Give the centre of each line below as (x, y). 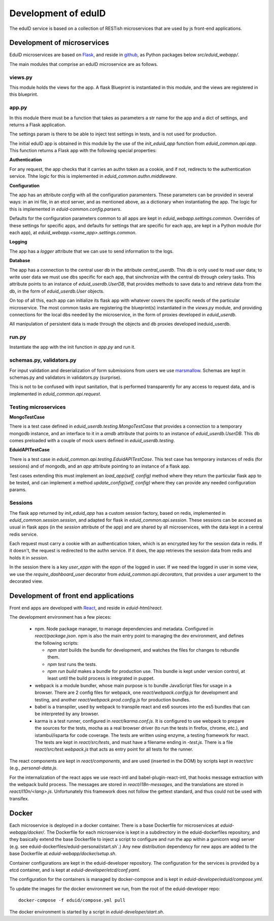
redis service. (24, 534)
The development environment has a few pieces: (60, 617)
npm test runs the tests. (72, 664)
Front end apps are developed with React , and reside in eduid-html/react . (86, 608)
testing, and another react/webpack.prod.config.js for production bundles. (113, 699)
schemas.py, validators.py (43, 360)
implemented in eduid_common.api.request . (55, 394)
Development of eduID (58, 13)
